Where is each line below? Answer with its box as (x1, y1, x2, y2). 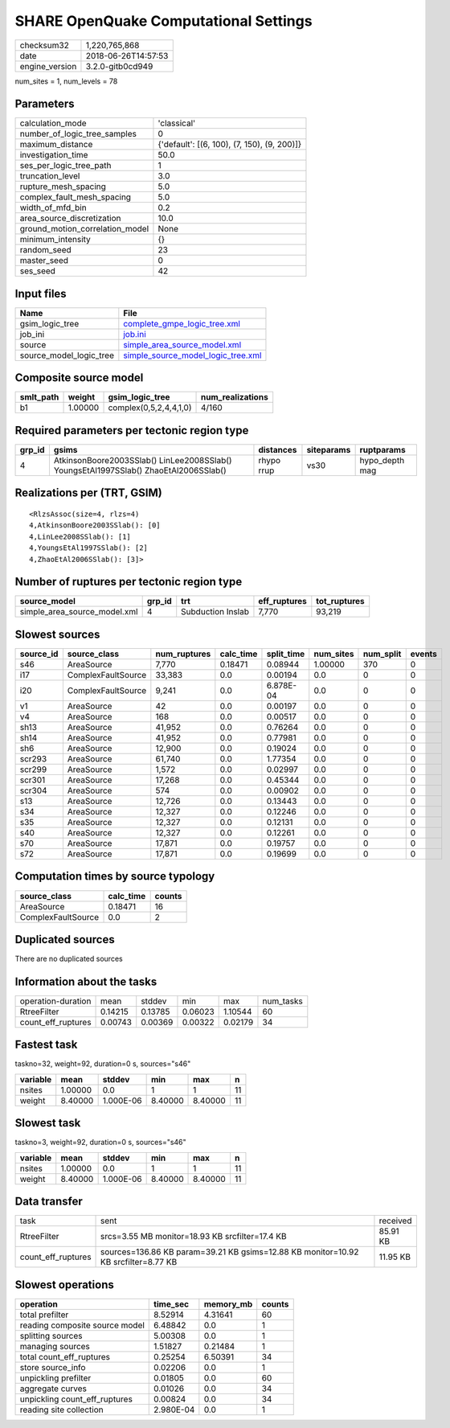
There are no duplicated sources (14, 954, 124, 964)
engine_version (19, 60, 77, 72)
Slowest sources (14, 627, 100, 641)
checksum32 (19, 39, 70, 51)
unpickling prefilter (19, 1372, 92, 1383)
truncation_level (19, 170, 80, 182)
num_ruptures (155, 648, 211, 659)
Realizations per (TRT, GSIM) (14, 486, 162, 500)
